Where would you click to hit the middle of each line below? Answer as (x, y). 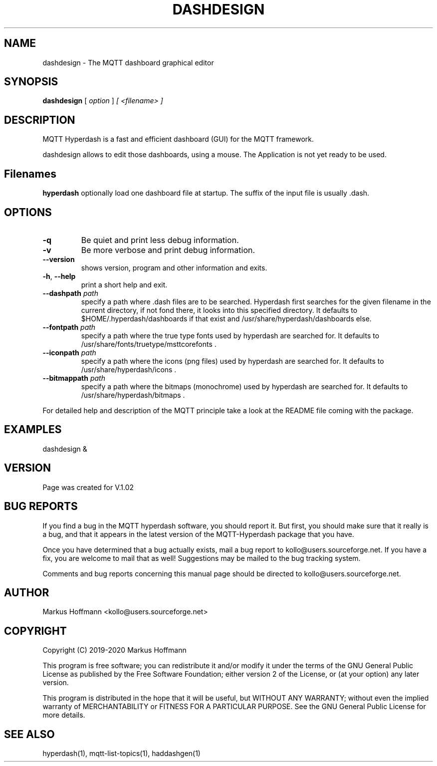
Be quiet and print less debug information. (160, 240)
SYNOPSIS (31, 82)
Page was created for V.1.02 (88, 487)
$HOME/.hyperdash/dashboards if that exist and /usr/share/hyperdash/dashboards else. (226, 318)
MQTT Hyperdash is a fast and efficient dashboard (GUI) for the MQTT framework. (178, 139)
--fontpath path (69, 327)
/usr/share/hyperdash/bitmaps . (133, 395)
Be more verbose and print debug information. (168, 250)
